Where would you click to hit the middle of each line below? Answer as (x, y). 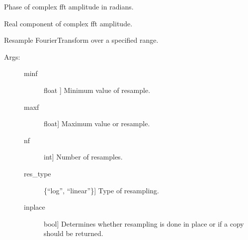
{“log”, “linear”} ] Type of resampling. (101, 190)
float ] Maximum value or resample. (97, 123)
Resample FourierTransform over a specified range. (81, 40)
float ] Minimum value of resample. (97, 90)
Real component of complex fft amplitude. (68, 23)
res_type (38, 173)
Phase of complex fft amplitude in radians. (69, 6)
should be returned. (74, 233)
